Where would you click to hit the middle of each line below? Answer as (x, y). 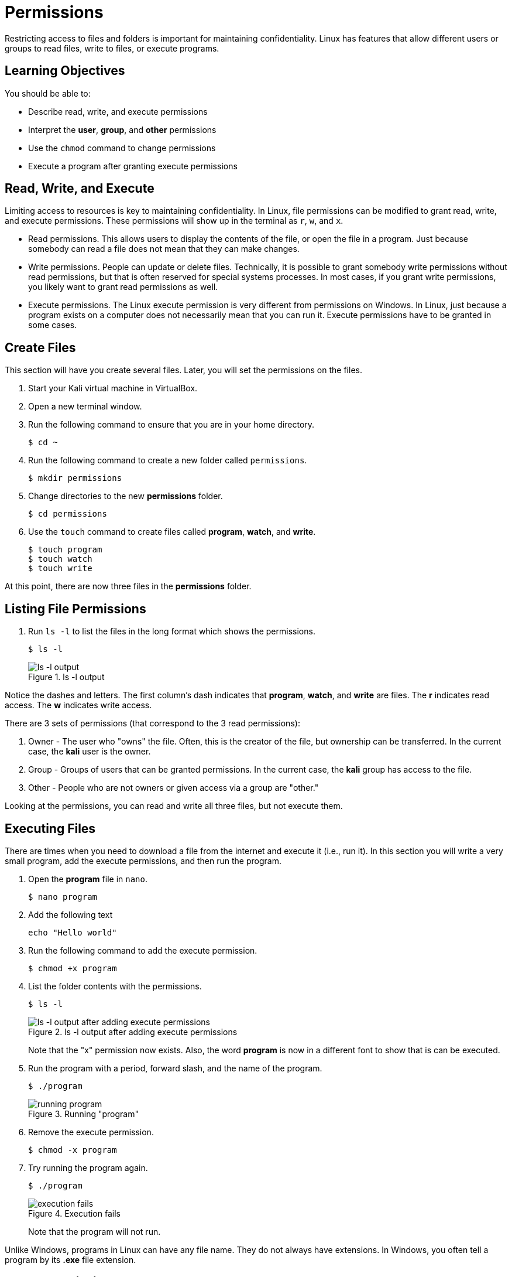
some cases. (53, 325)
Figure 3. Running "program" (84, 1114)
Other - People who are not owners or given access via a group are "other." (173, 788)
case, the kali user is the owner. (90, 752)
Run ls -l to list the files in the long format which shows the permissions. (172, 631)
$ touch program (65, 550)
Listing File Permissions (75, 609)
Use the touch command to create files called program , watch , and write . (172, 532)
